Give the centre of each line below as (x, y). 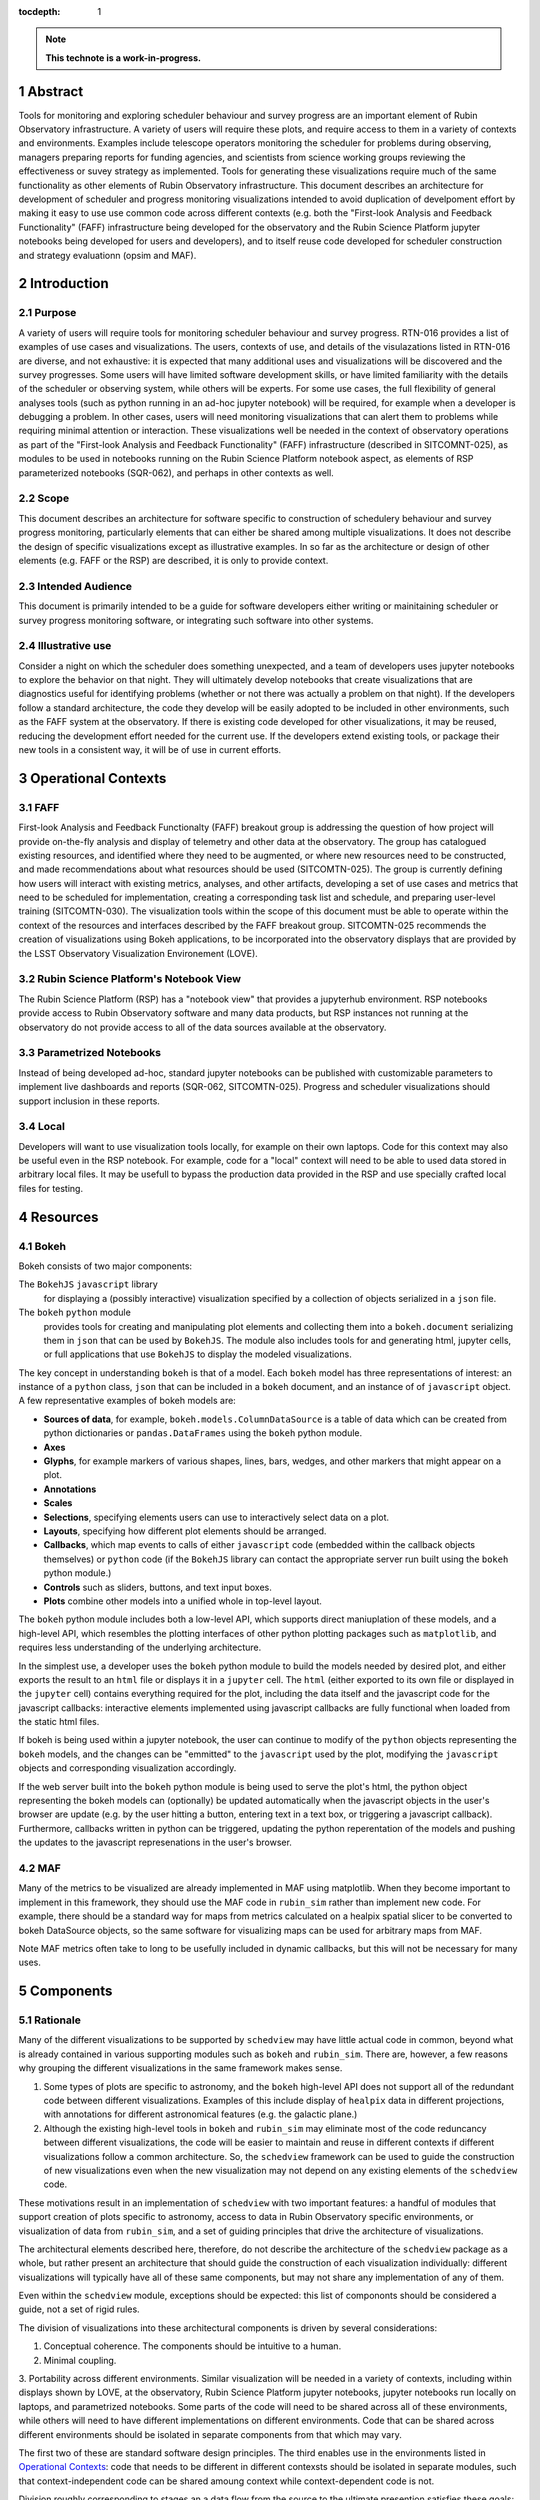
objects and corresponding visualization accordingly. (127, 1768)
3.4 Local (41, 1127)
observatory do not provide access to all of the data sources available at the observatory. (202, 1027)
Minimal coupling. (80, 2360)
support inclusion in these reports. (89, 1101)
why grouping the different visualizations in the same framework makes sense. (180, 2068)
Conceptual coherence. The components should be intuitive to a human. (192, 2346)
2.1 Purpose (47, 313)
